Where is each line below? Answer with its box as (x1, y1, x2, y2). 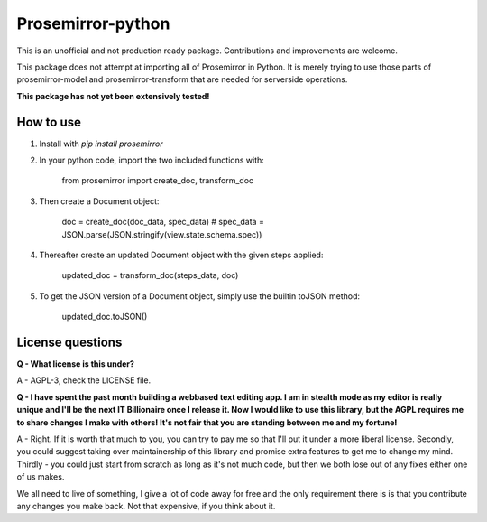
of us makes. (16, 471, 65, 482)
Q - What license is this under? (16, 359, 135, 369)
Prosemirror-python (16, 14, 170, 33)
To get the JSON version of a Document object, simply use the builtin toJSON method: (39, 290, 361, 302)
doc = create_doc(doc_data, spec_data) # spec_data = (61, 217, 265, 228)
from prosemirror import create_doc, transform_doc (61, 175, 254, 186)
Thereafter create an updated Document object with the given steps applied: (39, 249, 324, 260)
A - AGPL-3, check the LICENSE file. (16, 375, 152, 386)
